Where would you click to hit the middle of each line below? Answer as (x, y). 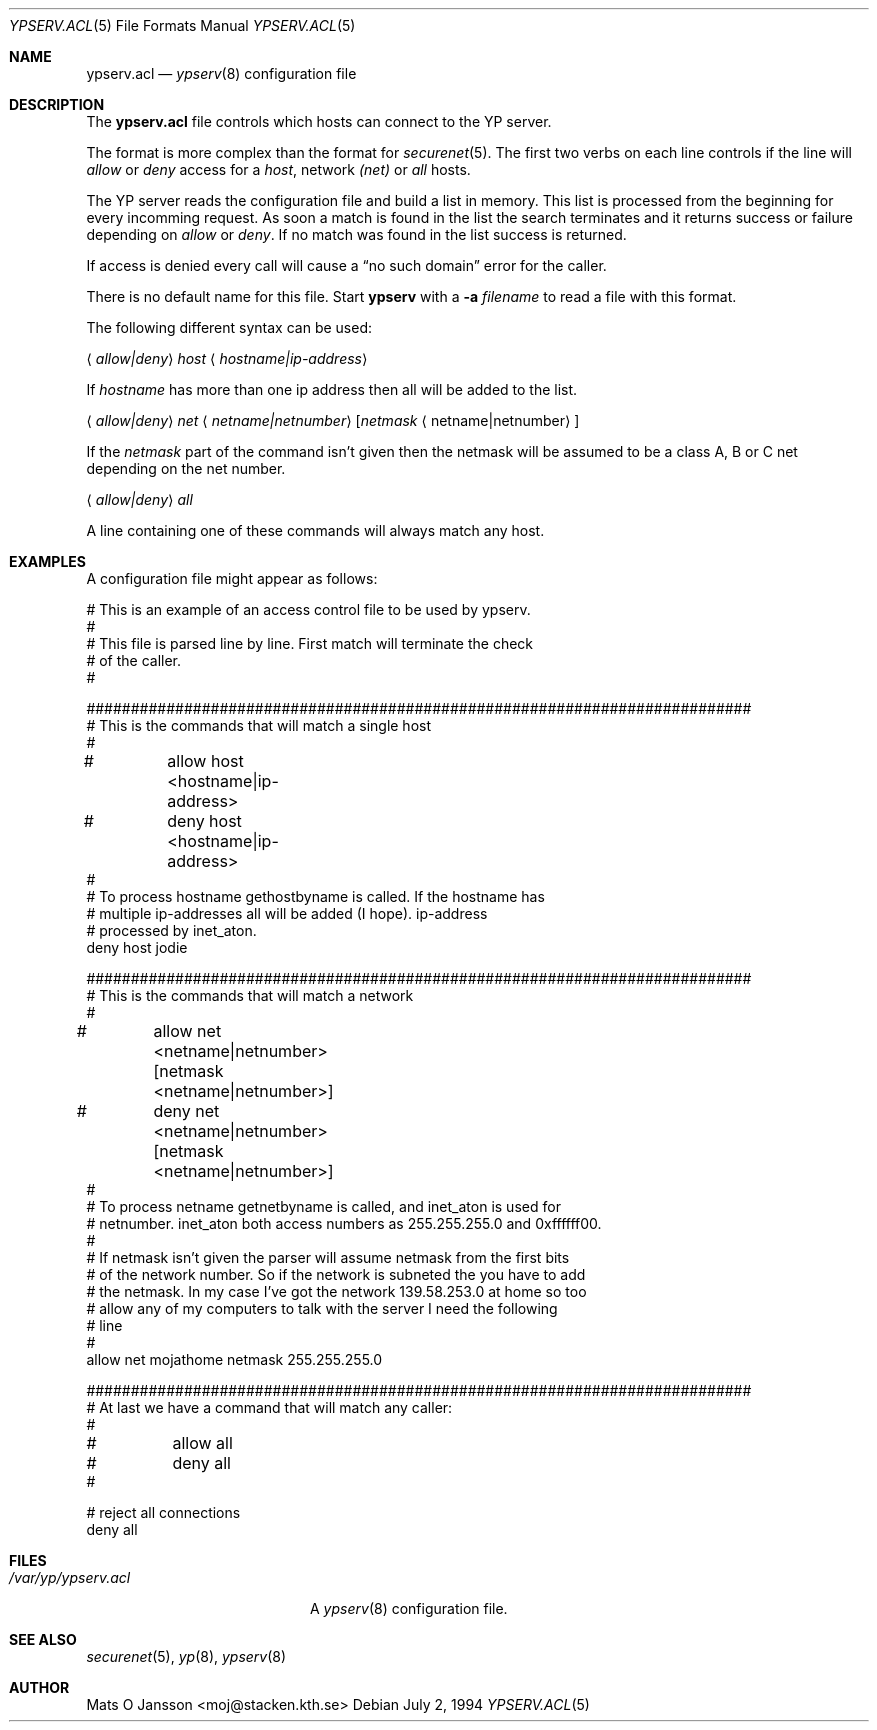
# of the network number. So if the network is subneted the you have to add (336, 1274)
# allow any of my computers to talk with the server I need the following (322, 1308)
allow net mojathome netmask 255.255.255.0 (234, 1359)
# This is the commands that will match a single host (259, 725)
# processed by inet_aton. (171, 930)
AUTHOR (39, 1687)
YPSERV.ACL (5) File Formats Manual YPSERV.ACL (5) (182, 25)
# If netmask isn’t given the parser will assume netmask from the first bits (328, 1257)
